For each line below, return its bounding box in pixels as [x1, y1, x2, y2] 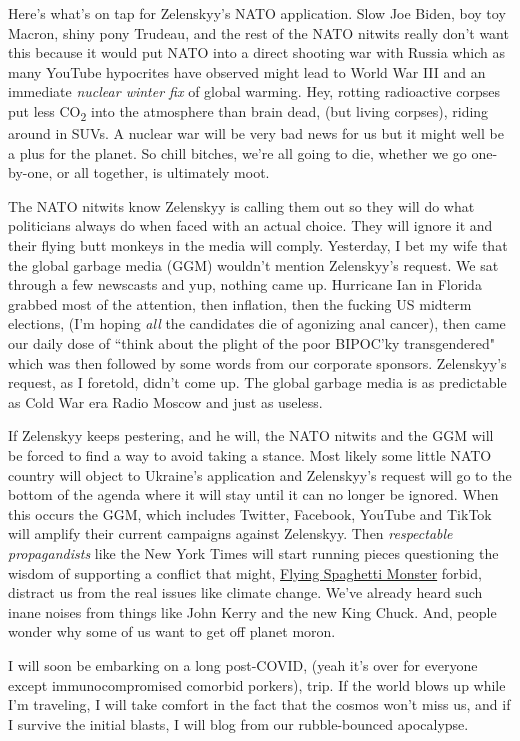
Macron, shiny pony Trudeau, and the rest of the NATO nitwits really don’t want [8, 22, 509, 43]
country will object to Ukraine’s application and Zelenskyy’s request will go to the [8, 464, 512, 485]
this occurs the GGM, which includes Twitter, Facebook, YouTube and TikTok [8, 503, 492, 524]
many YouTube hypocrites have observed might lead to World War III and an [8, 61, 486, 82]
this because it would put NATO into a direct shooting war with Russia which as [8, 42, 505, 63]
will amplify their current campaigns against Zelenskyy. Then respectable [8, 523, 453, 544]
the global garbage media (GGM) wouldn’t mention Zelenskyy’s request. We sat [8, 254, 499, 275]
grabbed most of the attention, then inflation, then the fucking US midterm [8, 293, 472, 314]
